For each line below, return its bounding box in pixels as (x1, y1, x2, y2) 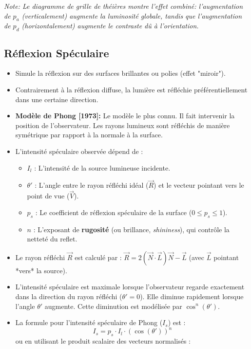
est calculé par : (75, 252, 122, 262)
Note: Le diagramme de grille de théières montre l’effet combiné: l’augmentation (4, 1, 243, 11)
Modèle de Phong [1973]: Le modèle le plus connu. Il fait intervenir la (15, 110, 235, 121)
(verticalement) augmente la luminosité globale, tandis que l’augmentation (21, 10, 242, 21)
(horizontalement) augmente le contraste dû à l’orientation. (21, 21, 199, 31)
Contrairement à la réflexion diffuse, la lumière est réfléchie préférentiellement (15, 84, 248, 94)
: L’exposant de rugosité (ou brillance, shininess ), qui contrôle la (33, 224, 230, 234)
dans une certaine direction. (15, 94, 98, 104)
